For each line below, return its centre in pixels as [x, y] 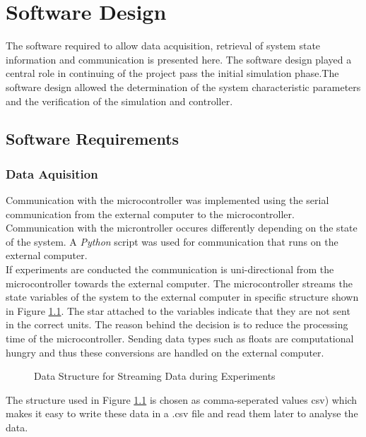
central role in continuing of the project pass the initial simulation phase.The [172, 73]
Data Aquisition [52, 173]
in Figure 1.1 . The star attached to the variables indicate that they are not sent [178, 310]
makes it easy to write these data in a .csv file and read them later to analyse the [182, 413]
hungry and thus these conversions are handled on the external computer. [165, 352]
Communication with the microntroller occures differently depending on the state [182, 228]
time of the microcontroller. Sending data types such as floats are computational [180, 339]
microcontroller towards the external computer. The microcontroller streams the [179, 283]
